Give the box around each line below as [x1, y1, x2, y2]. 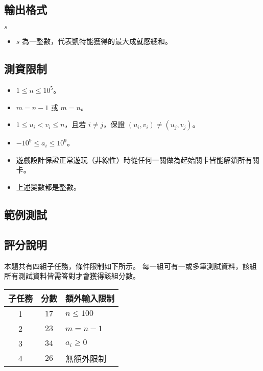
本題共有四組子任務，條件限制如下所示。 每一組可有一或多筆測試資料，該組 [4, 260, 257, 271]
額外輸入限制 [65, 292, 115, 304]
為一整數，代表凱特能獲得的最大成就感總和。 [22, 36, 173, 46]
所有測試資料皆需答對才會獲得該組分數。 [4, 270, 140, 281]
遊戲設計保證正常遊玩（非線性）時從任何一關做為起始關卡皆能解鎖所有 [16, 154, 252, 165]
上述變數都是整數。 [16, 181, 81, 192]
